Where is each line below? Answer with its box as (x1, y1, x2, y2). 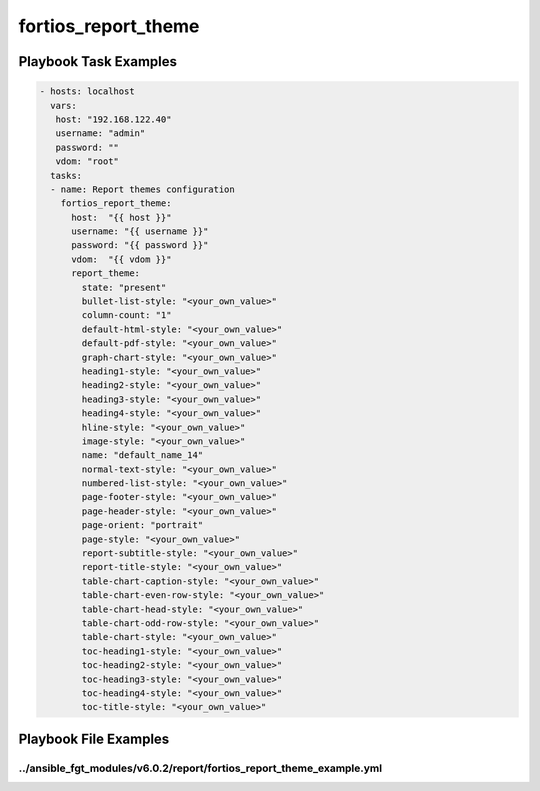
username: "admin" (55, 128, 146, 139)
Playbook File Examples (18, 730, 170, 747)
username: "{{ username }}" (71, 226, 209, 237)
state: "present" (81, 281, 167, 293)
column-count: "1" (81, 310, 172, 321)
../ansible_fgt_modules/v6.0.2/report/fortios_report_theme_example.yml (18, 761, 383, 775)
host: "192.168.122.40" (55, 113, 172, 125)
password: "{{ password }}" (71, 240, 209, 251)
